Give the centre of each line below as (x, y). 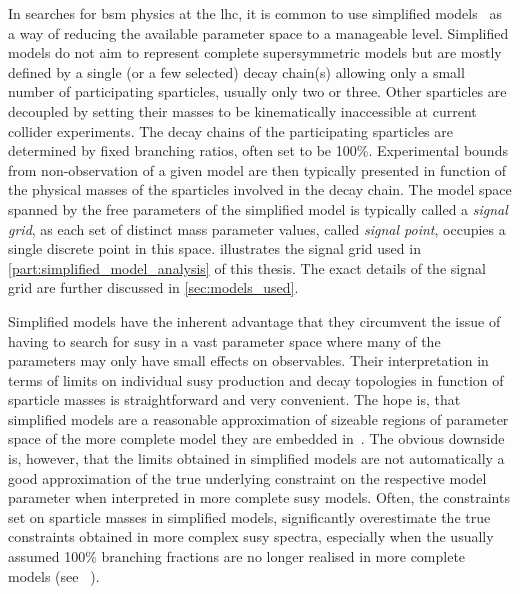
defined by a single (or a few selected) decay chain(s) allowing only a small (236, 71)
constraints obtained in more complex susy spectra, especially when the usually (251, 536)
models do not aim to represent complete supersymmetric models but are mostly (255, 52)
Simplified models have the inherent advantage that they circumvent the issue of (254, 320)
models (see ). (54, 575)
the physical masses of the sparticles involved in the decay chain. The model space (260, 189)
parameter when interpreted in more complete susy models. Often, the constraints (259, 497)
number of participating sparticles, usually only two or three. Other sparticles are (257, 91)
